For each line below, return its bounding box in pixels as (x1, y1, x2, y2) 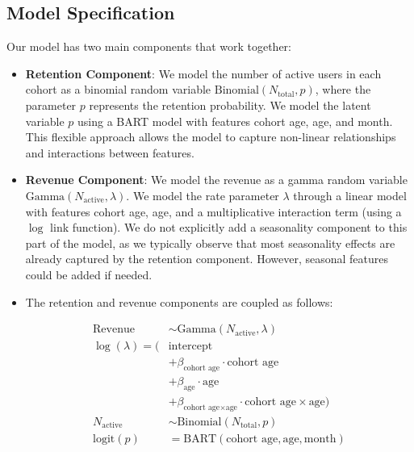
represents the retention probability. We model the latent (89, 96, 371, 113)
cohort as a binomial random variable (25, 81, 211, 98)
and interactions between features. (25, 144, 194, 161)
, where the (315, 81, 371, 98)
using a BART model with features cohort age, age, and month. (77, 112, 393, 129)
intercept (168, 341, 213, 353)
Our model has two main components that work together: (6, 38, 291, 55)
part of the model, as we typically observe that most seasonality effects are (25, 234, 395, 251)
